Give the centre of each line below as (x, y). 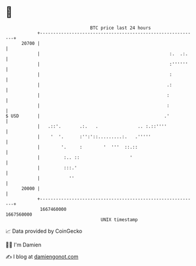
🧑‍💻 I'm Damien (24, 245)
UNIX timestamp (119, 219)
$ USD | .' (87, 116)
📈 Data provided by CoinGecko (44, 231)
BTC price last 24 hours (120, 28)
